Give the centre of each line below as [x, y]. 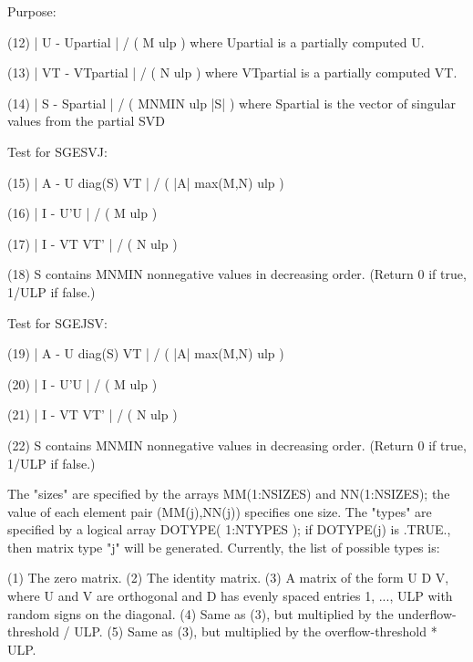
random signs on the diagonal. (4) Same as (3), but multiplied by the [201, 613]
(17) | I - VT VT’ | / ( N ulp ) [93, 243]
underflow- [427, 613]
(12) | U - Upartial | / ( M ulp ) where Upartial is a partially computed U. [216, 41]
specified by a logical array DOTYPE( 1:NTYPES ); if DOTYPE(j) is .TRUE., [229, 529]
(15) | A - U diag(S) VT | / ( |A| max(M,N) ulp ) [146, 182]
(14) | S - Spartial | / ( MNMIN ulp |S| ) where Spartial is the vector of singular [231, 103]
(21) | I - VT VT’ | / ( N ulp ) [93, 414]
